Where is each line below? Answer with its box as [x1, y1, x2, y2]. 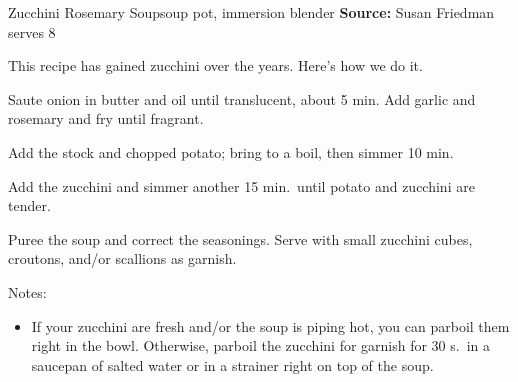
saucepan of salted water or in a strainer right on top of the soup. [31, 354, 434, 375]
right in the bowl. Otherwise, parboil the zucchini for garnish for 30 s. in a [31, 335, 491, 356]
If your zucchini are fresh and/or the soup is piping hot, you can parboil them [31, 315, 510, 336]
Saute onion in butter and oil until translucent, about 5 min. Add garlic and [8, 88, 476, 109]
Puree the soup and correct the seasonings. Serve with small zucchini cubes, [8, 228, 473, 249]
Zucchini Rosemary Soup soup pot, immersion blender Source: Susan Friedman [8, 2, 495, 22]
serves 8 [8, 21, 56, 42]
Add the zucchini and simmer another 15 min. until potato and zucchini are [8, 175, 475, 196]
